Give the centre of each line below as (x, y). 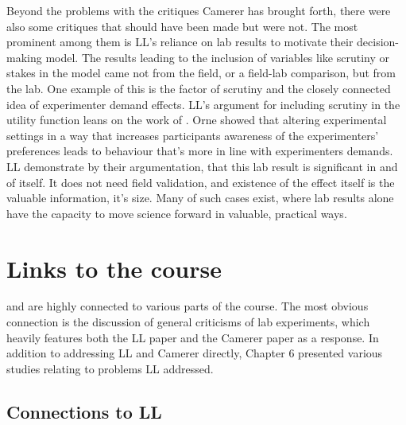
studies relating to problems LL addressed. (110, 368)
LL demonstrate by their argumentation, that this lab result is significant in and (202, 166)
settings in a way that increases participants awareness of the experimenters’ (193, 135)
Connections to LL (84, 411)
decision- (378, 42)
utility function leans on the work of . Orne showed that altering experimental (197, 120)
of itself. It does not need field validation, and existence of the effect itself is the (201, 182)
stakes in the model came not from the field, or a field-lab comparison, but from (201, 73)
